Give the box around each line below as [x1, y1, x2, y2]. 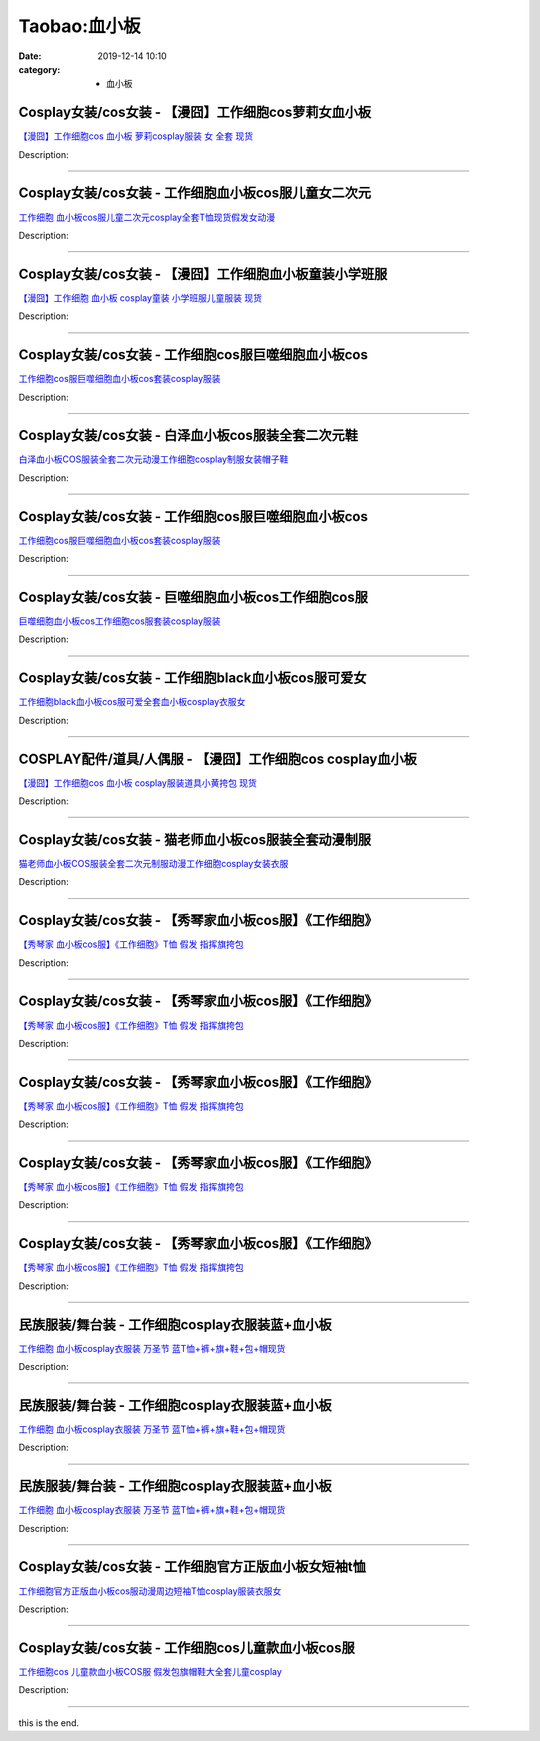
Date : [18, 50, 42, 62]
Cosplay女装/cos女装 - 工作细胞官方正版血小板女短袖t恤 [18, 1558, 367, 1575]
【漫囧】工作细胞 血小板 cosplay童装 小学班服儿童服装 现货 [18, 291, 263, 304]
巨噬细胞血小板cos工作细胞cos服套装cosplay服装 [18, 615, 221, 627]
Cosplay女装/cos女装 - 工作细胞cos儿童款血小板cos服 [18, 1639, 355, 1656]
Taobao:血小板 [18, 15, 141, 37]
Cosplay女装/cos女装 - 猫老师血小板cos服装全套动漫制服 [18, 831, 372, 848]
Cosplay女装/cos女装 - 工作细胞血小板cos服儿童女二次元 [18, 185, 372, 202]
